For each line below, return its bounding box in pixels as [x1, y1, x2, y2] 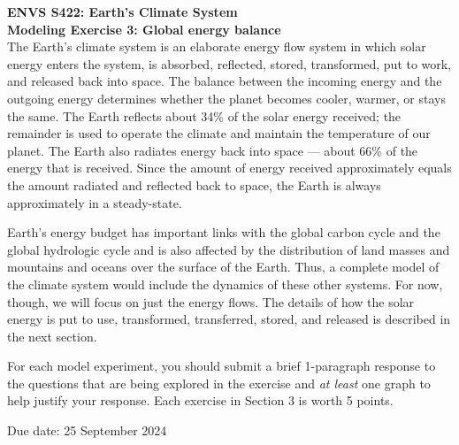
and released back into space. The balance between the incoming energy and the [7, 72, 442, 90]
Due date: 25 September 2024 [7, 421, 167, 440]
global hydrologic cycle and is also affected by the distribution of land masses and [7, 240, 450, 258]
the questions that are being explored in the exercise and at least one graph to [7, 373, 431, 392]
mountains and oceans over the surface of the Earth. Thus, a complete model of [7, 257, 440, 276]
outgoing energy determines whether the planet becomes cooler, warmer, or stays [7, 88, 446, 107]
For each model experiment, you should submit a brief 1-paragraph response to [7, 357, 436, 375]
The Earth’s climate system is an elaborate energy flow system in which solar [7, 37, 426, 56]
